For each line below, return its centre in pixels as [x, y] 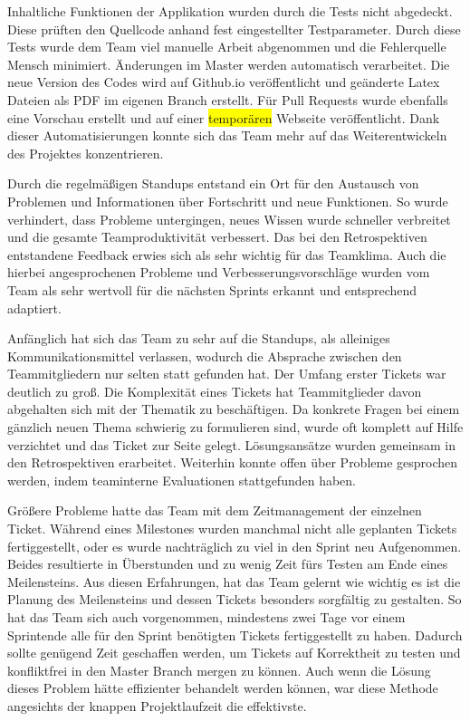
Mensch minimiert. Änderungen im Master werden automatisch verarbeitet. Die [229, 64]
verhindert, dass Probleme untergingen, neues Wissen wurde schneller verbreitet [229, 219]
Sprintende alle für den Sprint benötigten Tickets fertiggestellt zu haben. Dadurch [235, 634]
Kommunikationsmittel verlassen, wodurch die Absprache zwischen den [205, 356]
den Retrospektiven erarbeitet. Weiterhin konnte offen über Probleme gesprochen [233, 462]
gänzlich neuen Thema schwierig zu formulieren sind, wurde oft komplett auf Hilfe [235, 427]
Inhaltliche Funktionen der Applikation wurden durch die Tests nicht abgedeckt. [230, 11]
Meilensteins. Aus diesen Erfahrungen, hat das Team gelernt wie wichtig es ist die [234, 581]
